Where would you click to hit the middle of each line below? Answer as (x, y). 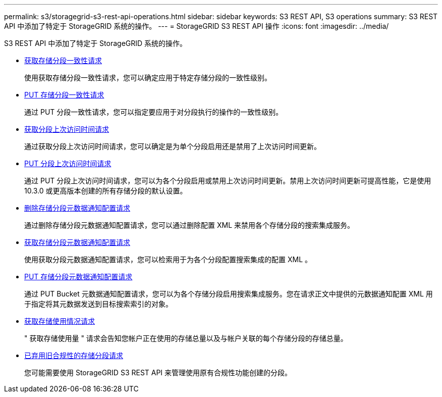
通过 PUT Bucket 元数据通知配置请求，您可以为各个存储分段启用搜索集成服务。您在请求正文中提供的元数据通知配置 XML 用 (229, 294)
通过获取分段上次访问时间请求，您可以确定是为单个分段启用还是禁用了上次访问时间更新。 (173, 146)
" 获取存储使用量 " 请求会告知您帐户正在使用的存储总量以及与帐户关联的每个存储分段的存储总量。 (186, 338)
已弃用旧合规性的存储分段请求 (74, 355)
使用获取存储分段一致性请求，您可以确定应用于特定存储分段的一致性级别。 (148, 78)
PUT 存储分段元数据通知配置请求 (78, 277)
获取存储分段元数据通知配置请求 (77, 242)
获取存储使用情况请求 (60, 321)
